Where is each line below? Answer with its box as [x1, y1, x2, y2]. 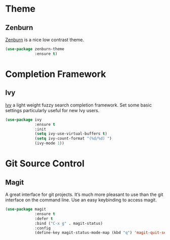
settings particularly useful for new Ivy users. [5, 107, 100, 113]
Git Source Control [5, 158, 84, 169]
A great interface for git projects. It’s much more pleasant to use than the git [5, 191, 163, 197]
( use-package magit [5, 207, 47, 212]
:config [34, 225, 51, 231]
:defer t [34, 216, 53, 221]
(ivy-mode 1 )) [34, 141, 65, 146]
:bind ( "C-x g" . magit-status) [34, 221, 103, 226]
